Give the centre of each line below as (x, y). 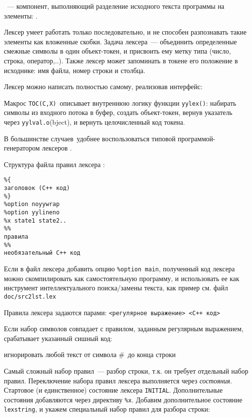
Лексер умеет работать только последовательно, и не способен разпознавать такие (125, 32)
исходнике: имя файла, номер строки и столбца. (75, 70)
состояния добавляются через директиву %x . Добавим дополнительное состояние (123, 399)
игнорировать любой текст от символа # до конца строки (90, 354)
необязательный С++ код (42, 253)
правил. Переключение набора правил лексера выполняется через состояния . (118, 380)
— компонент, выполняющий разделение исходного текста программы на (116, 6)
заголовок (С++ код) (37, 188)
